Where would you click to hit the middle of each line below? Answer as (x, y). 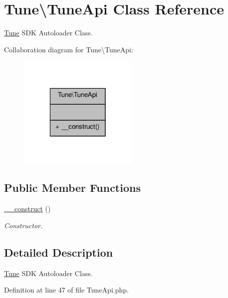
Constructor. (23, 225)
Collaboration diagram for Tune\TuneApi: (69, 49)
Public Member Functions (72, 188)
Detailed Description (59, 252)
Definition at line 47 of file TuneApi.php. (66, 290)
